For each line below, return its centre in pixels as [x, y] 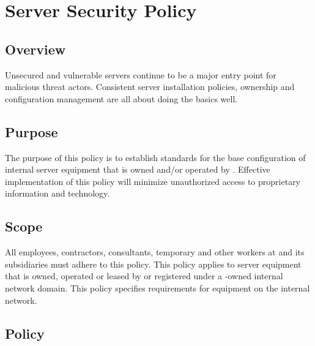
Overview [35, 49]
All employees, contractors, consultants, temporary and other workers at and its [155, 252]
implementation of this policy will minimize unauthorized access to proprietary [153, 181]
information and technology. [57, 193]
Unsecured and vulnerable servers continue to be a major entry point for [141, 74]
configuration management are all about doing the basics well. [121, 98]
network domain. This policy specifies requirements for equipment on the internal [157, 288]
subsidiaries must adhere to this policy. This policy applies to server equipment [153, 264]
